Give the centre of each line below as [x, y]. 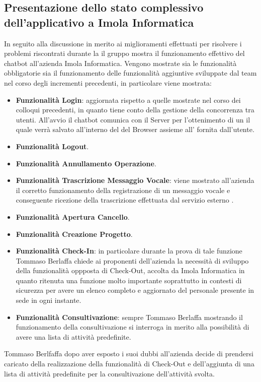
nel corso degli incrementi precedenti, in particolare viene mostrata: [108, 82]
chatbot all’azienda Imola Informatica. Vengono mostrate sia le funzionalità [120, 63]
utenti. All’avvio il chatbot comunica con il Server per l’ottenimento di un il [133, 119]
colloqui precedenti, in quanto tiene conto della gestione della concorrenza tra [135, 110]
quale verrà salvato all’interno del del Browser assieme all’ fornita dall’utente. [135, 129]
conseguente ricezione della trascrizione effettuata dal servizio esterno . [125, 200]
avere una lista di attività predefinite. [73, 336]
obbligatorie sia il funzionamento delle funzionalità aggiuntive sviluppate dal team [130, 73]
